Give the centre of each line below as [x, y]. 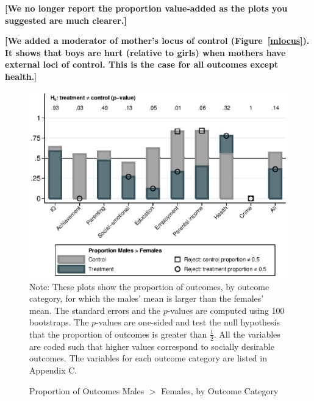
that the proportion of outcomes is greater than [118, 334]
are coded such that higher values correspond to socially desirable [152, 346]
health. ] [21, 76]
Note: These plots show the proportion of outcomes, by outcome [149, 286]
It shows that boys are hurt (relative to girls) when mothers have [145, 52]
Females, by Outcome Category [220, 390]
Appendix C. [53, 370]
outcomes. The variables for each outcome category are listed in [148, 358]
